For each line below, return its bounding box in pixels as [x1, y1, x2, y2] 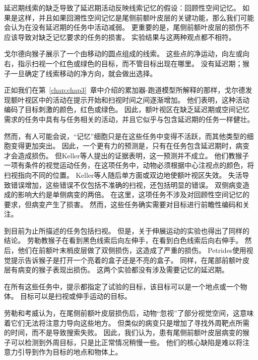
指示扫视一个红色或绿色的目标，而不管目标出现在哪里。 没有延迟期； [17, 58, 243, 68]
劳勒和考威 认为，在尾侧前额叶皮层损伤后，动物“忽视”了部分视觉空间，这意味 [4, 308, 254, 318]
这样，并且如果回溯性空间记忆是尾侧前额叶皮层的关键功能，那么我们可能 [17, 12, 254, 22]
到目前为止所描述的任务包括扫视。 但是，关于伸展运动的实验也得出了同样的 [4, 225, 250, 236]
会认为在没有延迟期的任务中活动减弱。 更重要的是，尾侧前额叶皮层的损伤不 [4, 22, 250, 32]
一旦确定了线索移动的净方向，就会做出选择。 [10, 68, 157, 78]
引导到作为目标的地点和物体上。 [17, 347, 122, 357]
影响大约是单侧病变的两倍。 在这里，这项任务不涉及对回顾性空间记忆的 [17, 189, 250, 200]
